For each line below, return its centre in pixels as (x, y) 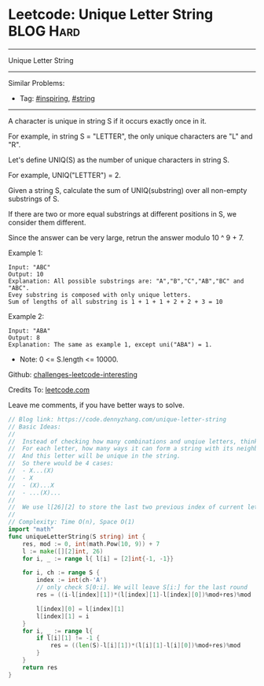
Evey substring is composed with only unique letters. (100, 295)
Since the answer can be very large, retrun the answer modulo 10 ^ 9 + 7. (126, 237)
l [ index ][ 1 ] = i (63, 616)
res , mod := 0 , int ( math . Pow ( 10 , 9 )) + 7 (91, 544)
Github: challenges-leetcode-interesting (73, 374)
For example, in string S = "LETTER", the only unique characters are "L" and (130, 136)
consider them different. (47, 222)
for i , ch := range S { (61, 573)
